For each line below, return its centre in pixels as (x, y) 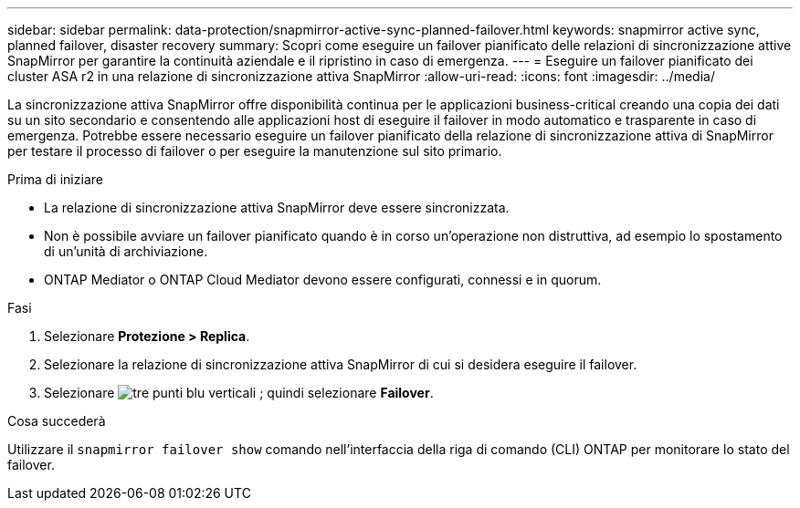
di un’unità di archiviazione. (126, 251)
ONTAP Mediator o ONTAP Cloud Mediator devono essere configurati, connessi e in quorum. (323, 280)
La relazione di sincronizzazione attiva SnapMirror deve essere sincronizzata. (277, 207)
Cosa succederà (57, 421)
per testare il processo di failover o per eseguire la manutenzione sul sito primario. (255, 151)
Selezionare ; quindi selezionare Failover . (239, 393)
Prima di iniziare (55, 179)
